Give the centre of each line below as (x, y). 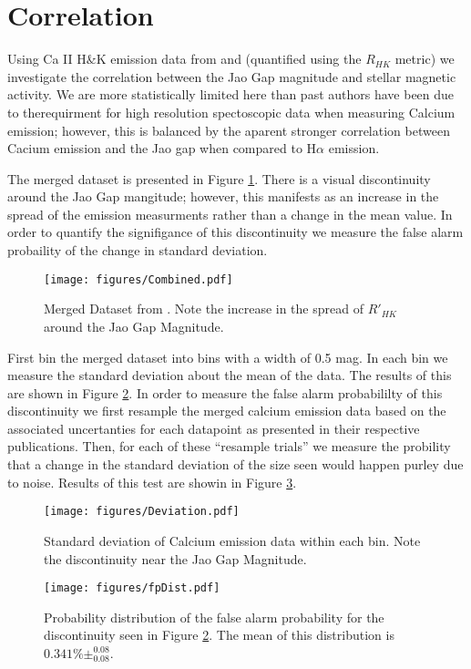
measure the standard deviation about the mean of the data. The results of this (230, 375)
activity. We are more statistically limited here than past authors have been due (231, 94)
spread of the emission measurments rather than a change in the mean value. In (230, 214)
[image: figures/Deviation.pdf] (142, 512)
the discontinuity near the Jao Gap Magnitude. (175, 558)
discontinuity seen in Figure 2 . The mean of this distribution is (219, 635)
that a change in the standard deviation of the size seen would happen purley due (235, 464)
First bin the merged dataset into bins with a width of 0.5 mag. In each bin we (228, 357)
